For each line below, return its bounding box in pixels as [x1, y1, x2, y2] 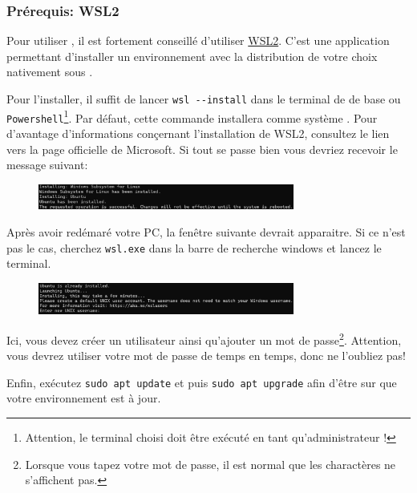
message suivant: [6, 156, 88, 173]
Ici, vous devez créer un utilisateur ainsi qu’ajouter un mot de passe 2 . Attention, [6, 329, 402, 348]
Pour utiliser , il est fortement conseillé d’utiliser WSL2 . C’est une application [6, 32, 390, 49]
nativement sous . [6, 63, 93, 80]
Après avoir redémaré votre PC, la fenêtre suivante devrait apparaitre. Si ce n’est [6, 224, 406, 240]
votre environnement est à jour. [6, 390, 161, 406]
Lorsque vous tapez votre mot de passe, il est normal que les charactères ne [25, 455, 396, 472]
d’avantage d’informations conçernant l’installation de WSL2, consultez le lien [6, 124, 390, 141]
